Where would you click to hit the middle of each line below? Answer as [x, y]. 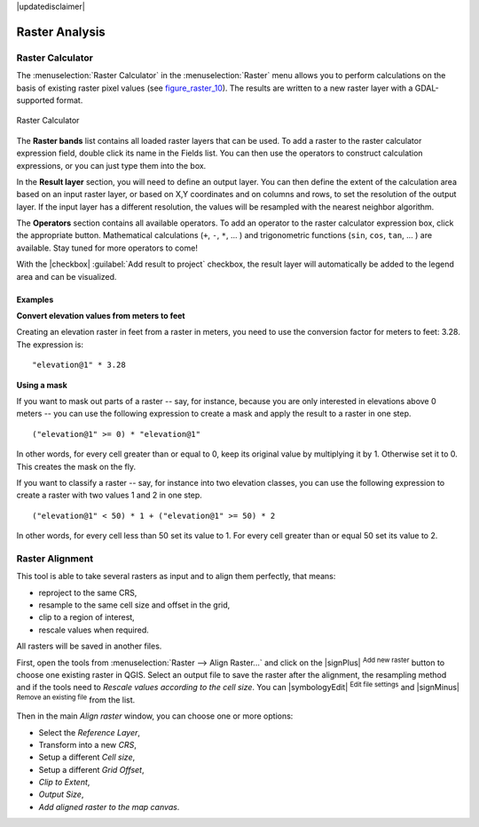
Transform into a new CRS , [87, 744]
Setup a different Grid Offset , [91, 769]
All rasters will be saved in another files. [89, 646]
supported [35, 100]
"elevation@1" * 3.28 [79, 365]
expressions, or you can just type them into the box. [111, 165]
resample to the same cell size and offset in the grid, [134, 605]
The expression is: [50, 344]
